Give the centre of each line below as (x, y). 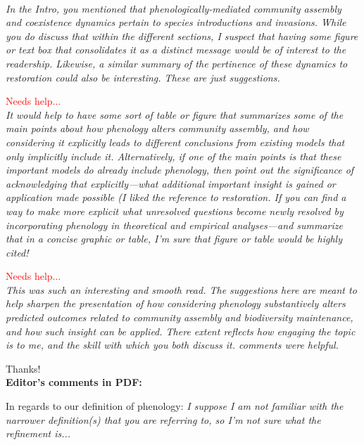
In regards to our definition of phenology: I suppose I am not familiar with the (175, 406)
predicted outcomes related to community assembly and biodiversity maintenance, (180, 317)
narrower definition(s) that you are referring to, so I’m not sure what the (163, 419)
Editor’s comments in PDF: (74, 382)
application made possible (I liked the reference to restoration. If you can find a (176, 197)
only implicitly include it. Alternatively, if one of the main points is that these (174, 156)
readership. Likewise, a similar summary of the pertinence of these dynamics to (177, 63)
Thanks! (23, 368)
